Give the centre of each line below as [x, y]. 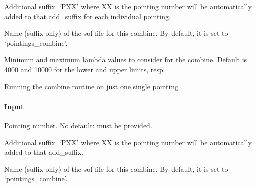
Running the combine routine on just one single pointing [91, 86]
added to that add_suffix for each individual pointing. [88, 16]
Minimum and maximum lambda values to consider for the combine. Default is [126, 60]
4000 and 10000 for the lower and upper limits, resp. [85, 69]
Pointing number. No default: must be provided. [78, 125]
